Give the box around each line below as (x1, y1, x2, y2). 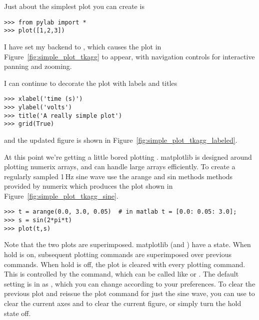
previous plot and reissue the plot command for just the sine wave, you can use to (4, 288, 255, 299)
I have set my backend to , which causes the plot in (4, 41, 161, 51)
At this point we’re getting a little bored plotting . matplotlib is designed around (4, 151, 252, 162)
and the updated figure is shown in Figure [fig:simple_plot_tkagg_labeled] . (4, 134, 237, 145)
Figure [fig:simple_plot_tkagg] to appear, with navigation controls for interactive (4, 51, 255, 61)
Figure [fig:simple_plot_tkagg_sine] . (4, 190, 118, 201)
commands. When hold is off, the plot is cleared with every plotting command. (4, 259, 245, 269)
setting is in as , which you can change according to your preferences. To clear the (4, 278, 255, 289)
